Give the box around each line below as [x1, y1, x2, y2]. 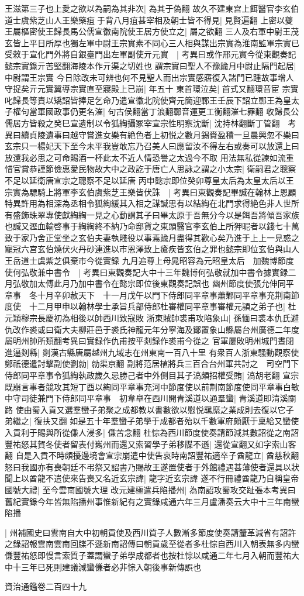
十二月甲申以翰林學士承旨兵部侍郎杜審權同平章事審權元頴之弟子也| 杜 [29, 300, 296, 312]
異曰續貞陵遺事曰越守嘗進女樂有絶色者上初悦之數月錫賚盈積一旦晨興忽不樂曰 [5, 128, 299, 140]
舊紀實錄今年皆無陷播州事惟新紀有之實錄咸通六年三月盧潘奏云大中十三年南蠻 [5, 495, 299, 507]
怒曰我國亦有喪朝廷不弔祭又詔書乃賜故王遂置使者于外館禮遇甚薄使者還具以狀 [5, 460, 299, 473]
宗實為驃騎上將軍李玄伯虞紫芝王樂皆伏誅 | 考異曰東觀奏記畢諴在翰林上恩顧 [5, 185, 296, 198]
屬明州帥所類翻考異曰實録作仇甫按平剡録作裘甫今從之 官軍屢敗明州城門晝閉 [5, 335, 294, 347]
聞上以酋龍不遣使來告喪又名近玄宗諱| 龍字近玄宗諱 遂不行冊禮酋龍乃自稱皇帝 [5, 472, 299, 484]
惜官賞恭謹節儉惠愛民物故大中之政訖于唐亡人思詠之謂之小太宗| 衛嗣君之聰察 [5, 163, 296, 175]
